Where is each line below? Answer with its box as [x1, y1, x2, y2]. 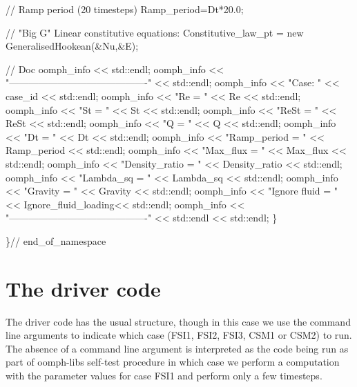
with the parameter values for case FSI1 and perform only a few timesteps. [6, 368, 322, 382]
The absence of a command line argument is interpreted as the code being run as [6, 341, 349, 355]
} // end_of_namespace [6, 233, 106, 248]
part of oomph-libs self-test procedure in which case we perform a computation [6, 355, 340, 369]
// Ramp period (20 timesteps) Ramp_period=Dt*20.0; [6, 2, 244, 16]
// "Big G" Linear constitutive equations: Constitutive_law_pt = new [6, 25, 304, 39]
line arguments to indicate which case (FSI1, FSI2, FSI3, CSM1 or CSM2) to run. [6, 328, 352, 342]
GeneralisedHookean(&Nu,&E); [6, 39, 139, 53]
